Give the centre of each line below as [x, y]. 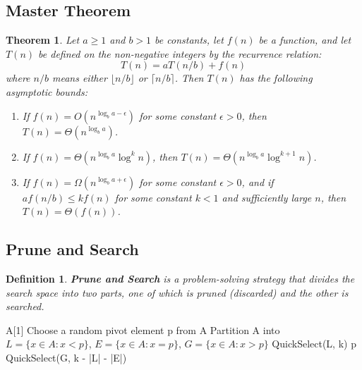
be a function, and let [305, 40]
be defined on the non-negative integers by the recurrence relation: [180, 53]
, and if [258, 181]
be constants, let [189, 40]
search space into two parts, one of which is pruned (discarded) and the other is [177, 292]
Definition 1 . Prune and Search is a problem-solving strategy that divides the [180, 278]
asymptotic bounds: [47, 91]
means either [79, 78]
